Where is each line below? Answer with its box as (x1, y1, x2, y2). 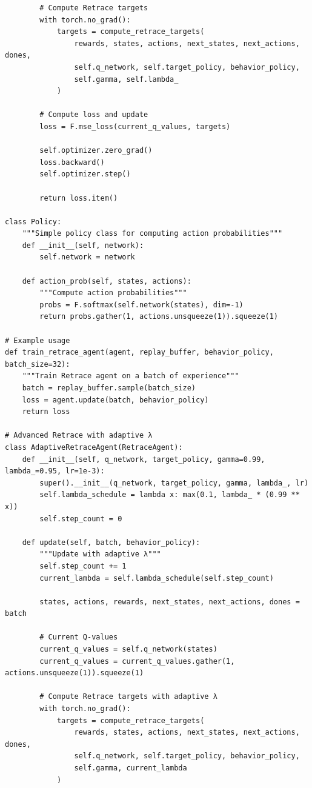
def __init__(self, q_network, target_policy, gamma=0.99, (22, 455, 265, 464)
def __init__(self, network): (22, 241, 144, 250)
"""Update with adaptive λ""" (39, 550, 161, 559)
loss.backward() (39, 158, 105, 167)
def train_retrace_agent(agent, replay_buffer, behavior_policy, (5, 348, 274, 357)
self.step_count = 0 (39, 514, 122, 523)
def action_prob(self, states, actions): (22, 276, 191, 285)
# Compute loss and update (39, 110, 148, 119)
